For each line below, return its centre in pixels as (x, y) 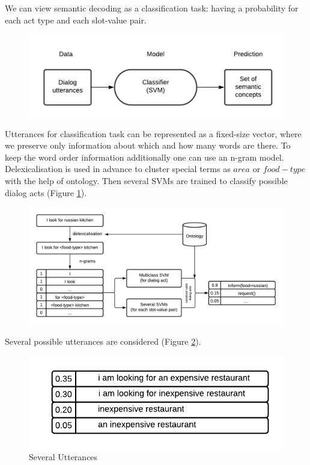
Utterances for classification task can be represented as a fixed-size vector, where (153, 133)
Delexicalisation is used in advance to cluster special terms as (118, 169)
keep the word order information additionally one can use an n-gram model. (144, 157)
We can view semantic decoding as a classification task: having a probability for (152, 8)
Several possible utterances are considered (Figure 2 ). (103, 341)
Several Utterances (63, 457)
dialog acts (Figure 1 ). (46, 192)
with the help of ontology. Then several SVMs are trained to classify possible (146, 180)
